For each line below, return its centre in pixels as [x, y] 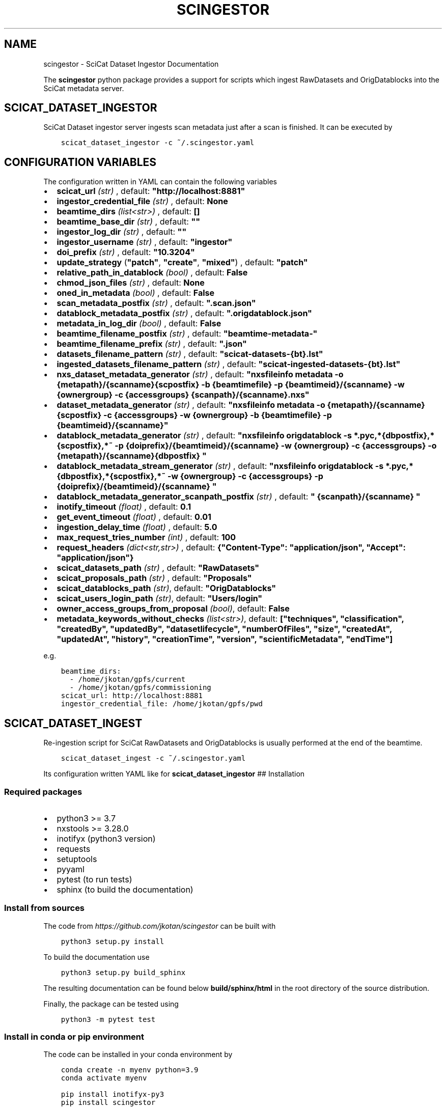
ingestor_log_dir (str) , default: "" [122, 232]
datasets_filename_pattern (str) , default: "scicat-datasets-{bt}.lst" [190, 354]
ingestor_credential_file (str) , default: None [142, 201]
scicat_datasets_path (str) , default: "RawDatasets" [158, 568]
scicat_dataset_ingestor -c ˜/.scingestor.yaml [158, 143]
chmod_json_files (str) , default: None [131, 283]
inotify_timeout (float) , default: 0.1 [124, 507]
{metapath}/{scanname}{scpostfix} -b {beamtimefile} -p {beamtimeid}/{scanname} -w [231, 385]
